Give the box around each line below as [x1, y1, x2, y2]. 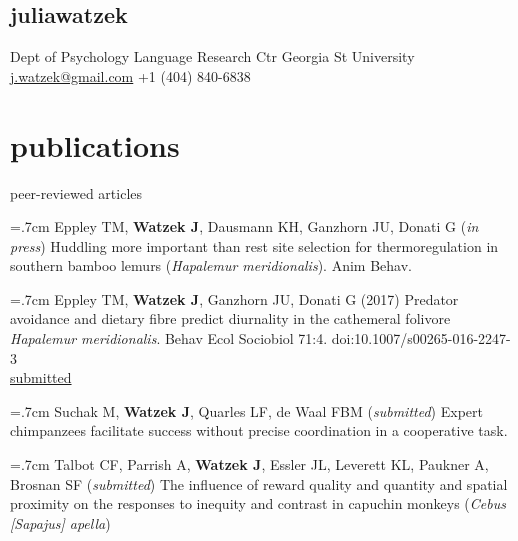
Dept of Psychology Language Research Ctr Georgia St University [10, 46, 415, 67]
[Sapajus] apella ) [10, 512, 111, 533]
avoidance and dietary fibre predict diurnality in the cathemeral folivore [10, 308, 451, 329]
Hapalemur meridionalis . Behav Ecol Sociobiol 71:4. [10, 328, 328, 349]
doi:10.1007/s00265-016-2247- [331, 328, 511, 349]
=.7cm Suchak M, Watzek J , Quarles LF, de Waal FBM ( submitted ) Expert [10, 400, 483, 421]
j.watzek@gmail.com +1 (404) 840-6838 [10, 65, 251, 86]
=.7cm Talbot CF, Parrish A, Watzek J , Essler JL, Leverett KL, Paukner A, [10, 454, 489, 475]
